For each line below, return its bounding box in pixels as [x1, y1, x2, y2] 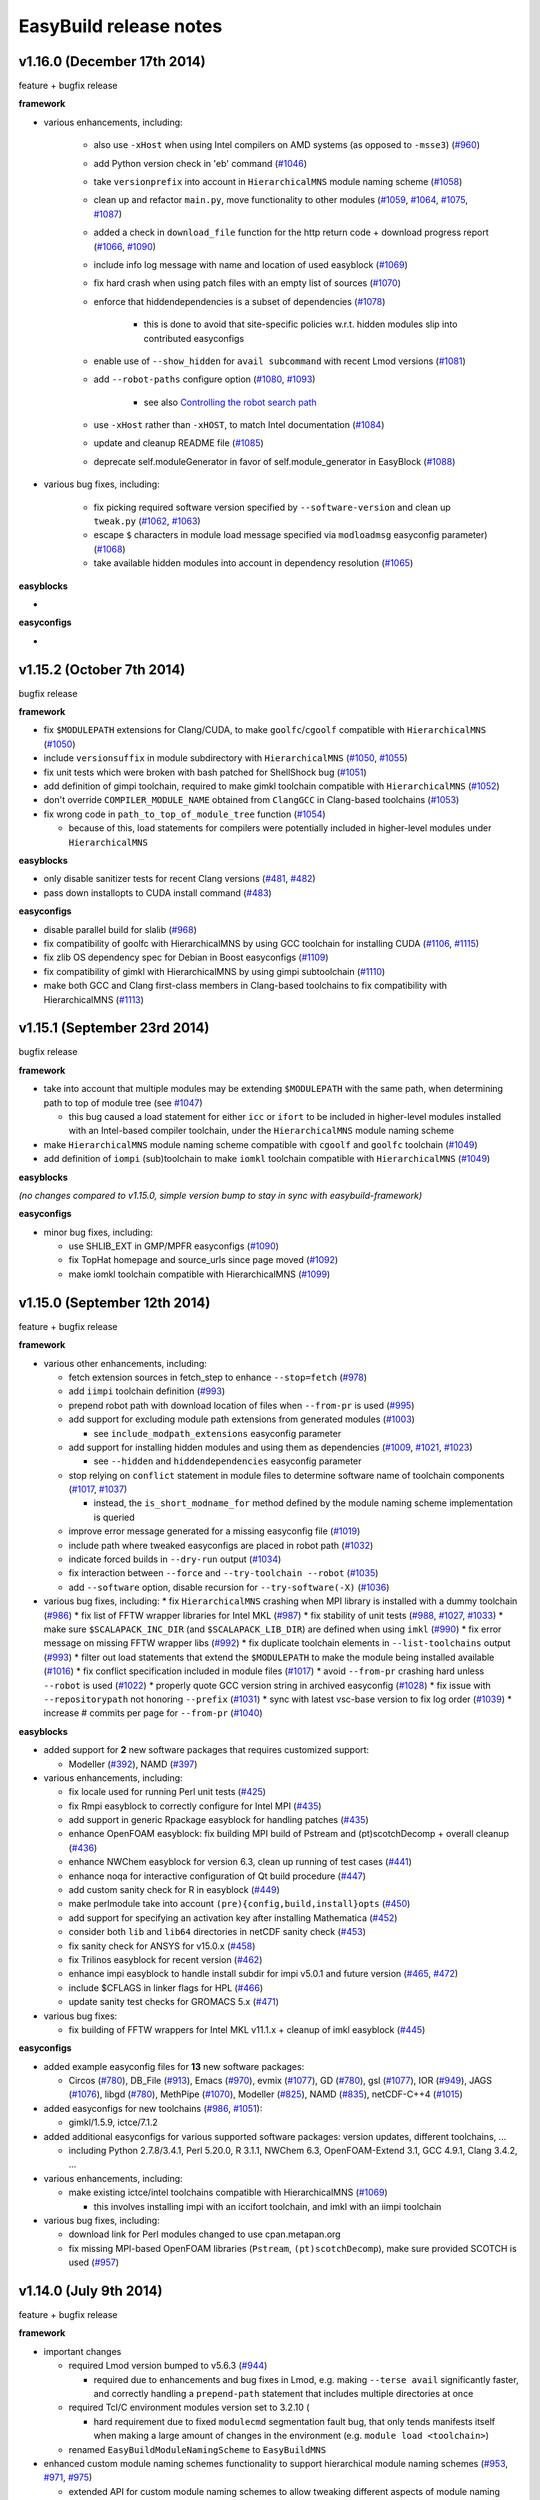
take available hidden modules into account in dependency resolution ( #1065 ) [93, 557, 414, 569]
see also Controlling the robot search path [143, 396, 317, 408]
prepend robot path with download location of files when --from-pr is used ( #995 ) [68, 1399, 415, 1411]
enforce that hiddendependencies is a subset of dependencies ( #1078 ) [93, 295, 386, 307]
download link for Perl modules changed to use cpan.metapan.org [68, 2228, 341, 2240]
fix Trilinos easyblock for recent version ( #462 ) [68, 1953, 263, 1965]
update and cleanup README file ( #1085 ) [93, 437, 264, 449]
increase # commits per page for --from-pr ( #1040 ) [43, 1707, 264, 1719]
